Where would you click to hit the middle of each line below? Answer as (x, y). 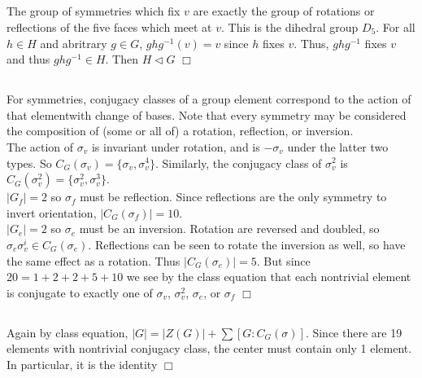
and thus (28, 59)
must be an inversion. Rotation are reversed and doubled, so (229, 229)
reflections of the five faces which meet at (109, 26)
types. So (29, 163)
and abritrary (74, 43)
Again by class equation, (67, 332)
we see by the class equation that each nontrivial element (269, 277)
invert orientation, (52, 212)
